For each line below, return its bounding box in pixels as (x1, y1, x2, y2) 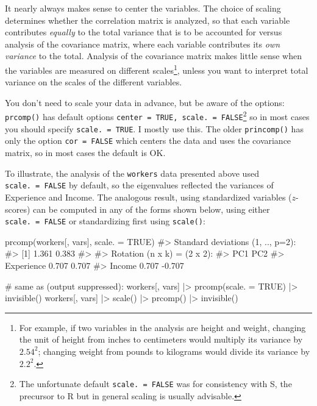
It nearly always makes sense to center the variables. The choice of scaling (5, 2, 281, 14)
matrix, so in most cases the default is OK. (5, 146, 166, 159)
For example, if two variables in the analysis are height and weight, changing (19, 321, 306, 333)
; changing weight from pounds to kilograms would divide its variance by (38, 344, 310, 357)
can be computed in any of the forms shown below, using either (33, 202, 270, 215)
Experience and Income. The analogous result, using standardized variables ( (5, 190, 292, 203)
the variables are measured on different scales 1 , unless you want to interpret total (5, 62, 308, 76)
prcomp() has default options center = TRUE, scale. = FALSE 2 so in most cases (5, 109, 310, 123)
